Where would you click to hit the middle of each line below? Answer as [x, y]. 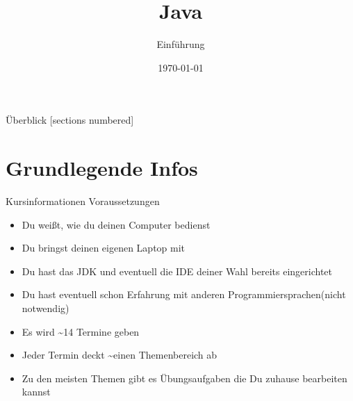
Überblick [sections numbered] [70, 120]
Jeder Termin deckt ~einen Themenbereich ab [120, 355]
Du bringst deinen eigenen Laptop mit [104, 248]
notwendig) [46, 308]
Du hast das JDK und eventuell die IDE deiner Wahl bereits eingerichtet [177, 271]
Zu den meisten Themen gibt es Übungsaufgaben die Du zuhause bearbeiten [184, 378]
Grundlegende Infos [102, 168]
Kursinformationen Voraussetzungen [83, 201]
